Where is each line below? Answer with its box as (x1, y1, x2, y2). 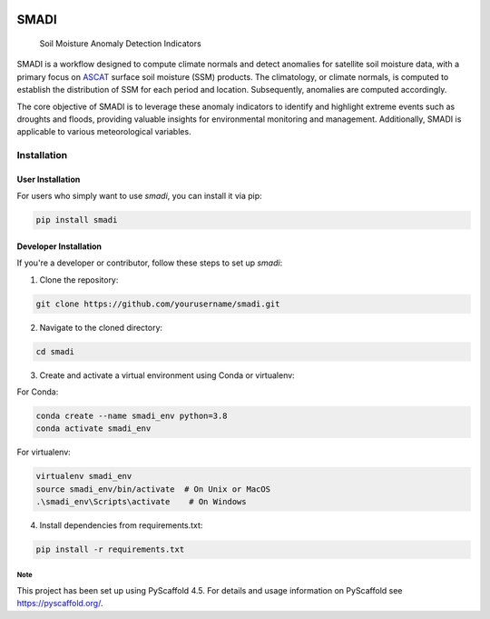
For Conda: (16, 386, 59, 397)
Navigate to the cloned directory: (39, 322, 163, 333)
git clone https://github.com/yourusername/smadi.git (35, 298, 280, 309)
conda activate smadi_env (35, 424, 152, 434)
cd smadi (35, 346, 75, 356)
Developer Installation (16, 241, 102, 252)
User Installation (16, 174, 81, 185)
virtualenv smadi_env (35, 471, 132, 482)
